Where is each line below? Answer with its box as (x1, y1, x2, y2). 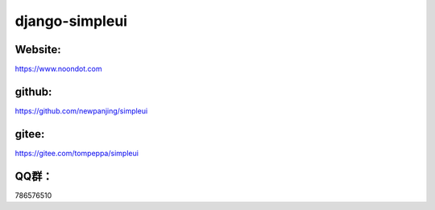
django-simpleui (14, 12, 128, 30)
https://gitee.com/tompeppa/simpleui (14, 148, 139, 158)
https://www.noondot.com (14, 64, 102, 74)
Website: (14, 43, 61, 56)
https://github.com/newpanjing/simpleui (14, 105, 148, 116)
